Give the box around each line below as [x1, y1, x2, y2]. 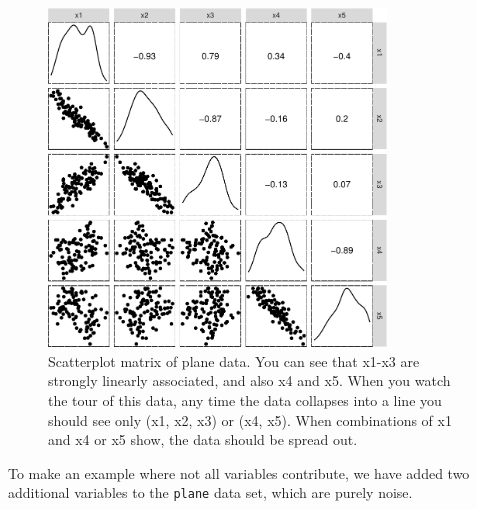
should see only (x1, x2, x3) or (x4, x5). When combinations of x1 [48, 409, 452, 430]
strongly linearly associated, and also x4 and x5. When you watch [48, 370, 451, 391]
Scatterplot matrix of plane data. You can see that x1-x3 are [48, 350, 420, 371]
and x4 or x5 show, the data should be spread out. [48, 429, 358, 450]
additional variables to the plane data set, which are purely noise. [8, 482, 413, 503]
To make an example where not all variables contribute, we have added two [8, 462, 470, 483]
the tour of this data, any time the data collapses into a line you [48, 389, 442, 410]
